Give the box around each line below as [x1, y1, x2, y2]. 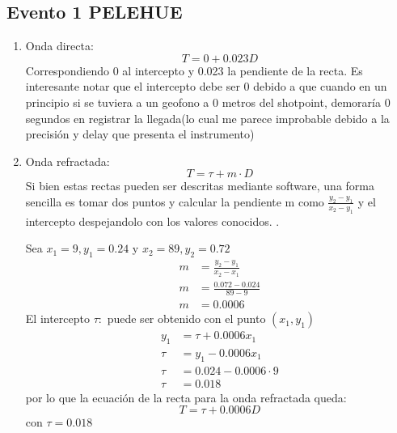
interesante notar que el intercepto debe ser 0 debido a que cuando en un [25, 78, 387, 95]
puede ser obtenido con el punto [107, 310, 266, 327]
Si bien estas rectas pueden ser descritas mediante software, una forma [25, 177, 374, 194]
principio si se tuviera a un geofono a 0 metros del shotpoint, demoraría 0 [25, 93, 391, 110]
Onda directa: [25, 37, 94, 54]
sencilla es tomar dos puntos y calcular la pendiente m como [25, 193, 324, 210]
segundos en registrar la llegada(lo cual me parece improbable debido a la [25, 109, 390, 126]
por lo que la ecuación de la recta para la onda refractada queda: [25, 388, 347, 405]
